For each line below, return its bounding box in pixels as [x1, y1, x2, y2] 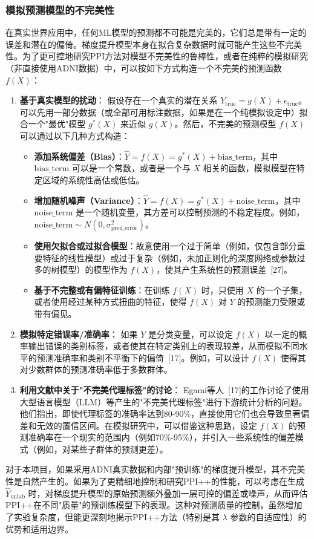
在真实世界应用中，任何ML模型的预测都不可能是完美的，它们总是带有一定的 [5, 26, 307, 39]
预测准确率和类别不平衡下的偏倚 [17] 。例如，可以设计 [36, 351, 249, 364]
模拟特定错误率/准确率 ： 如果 [19, 327, 138, 340]
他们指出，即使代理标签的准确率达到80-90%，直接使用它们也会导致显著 [19, 407, 301, 420]
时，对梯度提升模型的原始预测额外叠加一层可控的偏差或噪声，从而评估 [28, 486, 308, 499]
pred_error [111, 225, 137, 232]
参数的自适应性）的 [230, 511, 307, 523]
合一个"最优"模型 [19, 117, 86, 130]
